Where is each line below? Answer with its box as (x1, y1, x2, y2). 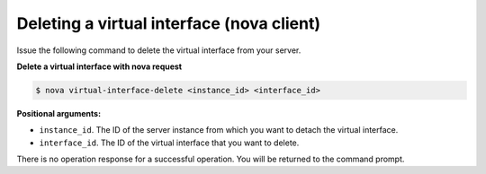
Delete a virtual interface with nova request (16, 61, 183, 72)
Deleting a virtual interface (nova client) (16, 13, 321, 33)
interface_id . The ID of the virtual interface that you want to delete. (39, 137, 300, 148)
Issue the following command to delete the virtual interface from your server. (16, 45, 301, 56)
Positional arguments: (16, 108, 102, 118)
